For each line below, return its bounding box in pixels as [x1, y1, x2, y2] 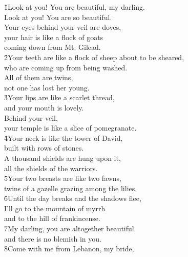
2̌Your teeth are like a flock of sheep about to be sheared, [4, 51, 184, 62]
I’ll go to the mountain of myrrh [4, 203, 106, 213]
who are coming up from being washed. [4, 62, 128, 72]
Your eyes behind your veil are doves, [4, 22, 121, 32]
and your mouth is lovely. [4, 102, 84, 113]
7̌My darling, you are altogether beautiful [4, 223, 134, 234]
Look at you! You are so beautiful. [4, 11, 112, 22]
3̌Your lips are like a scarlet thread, [4, 92, 115, 103]
